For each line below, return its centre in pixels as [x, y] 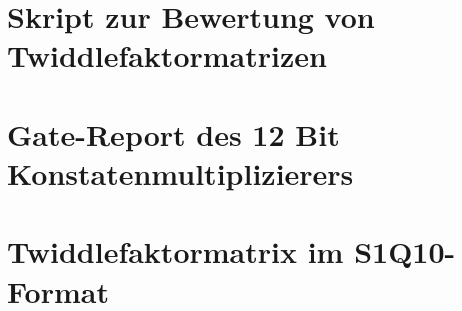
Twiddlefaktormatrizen [167, 55]
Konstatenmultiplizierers [180, 172]
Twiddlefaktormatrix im [175, 251]
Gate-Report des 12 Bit [173, 133]
